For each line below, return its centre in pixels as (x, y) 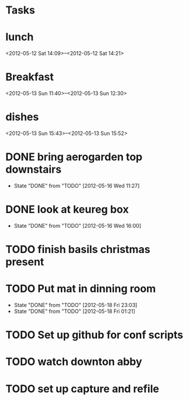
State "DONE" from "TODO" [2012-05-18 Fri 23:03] (75, 305)
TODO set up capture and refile (82, 389)
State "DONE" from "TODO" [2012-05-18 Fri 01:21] (75, 311)
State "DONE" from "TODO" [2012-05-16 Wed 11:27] (77, 186)
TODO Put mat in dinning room (81, 289)
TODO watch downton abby (74, 362)
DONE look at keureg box (67, 210)
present (25, 262)
